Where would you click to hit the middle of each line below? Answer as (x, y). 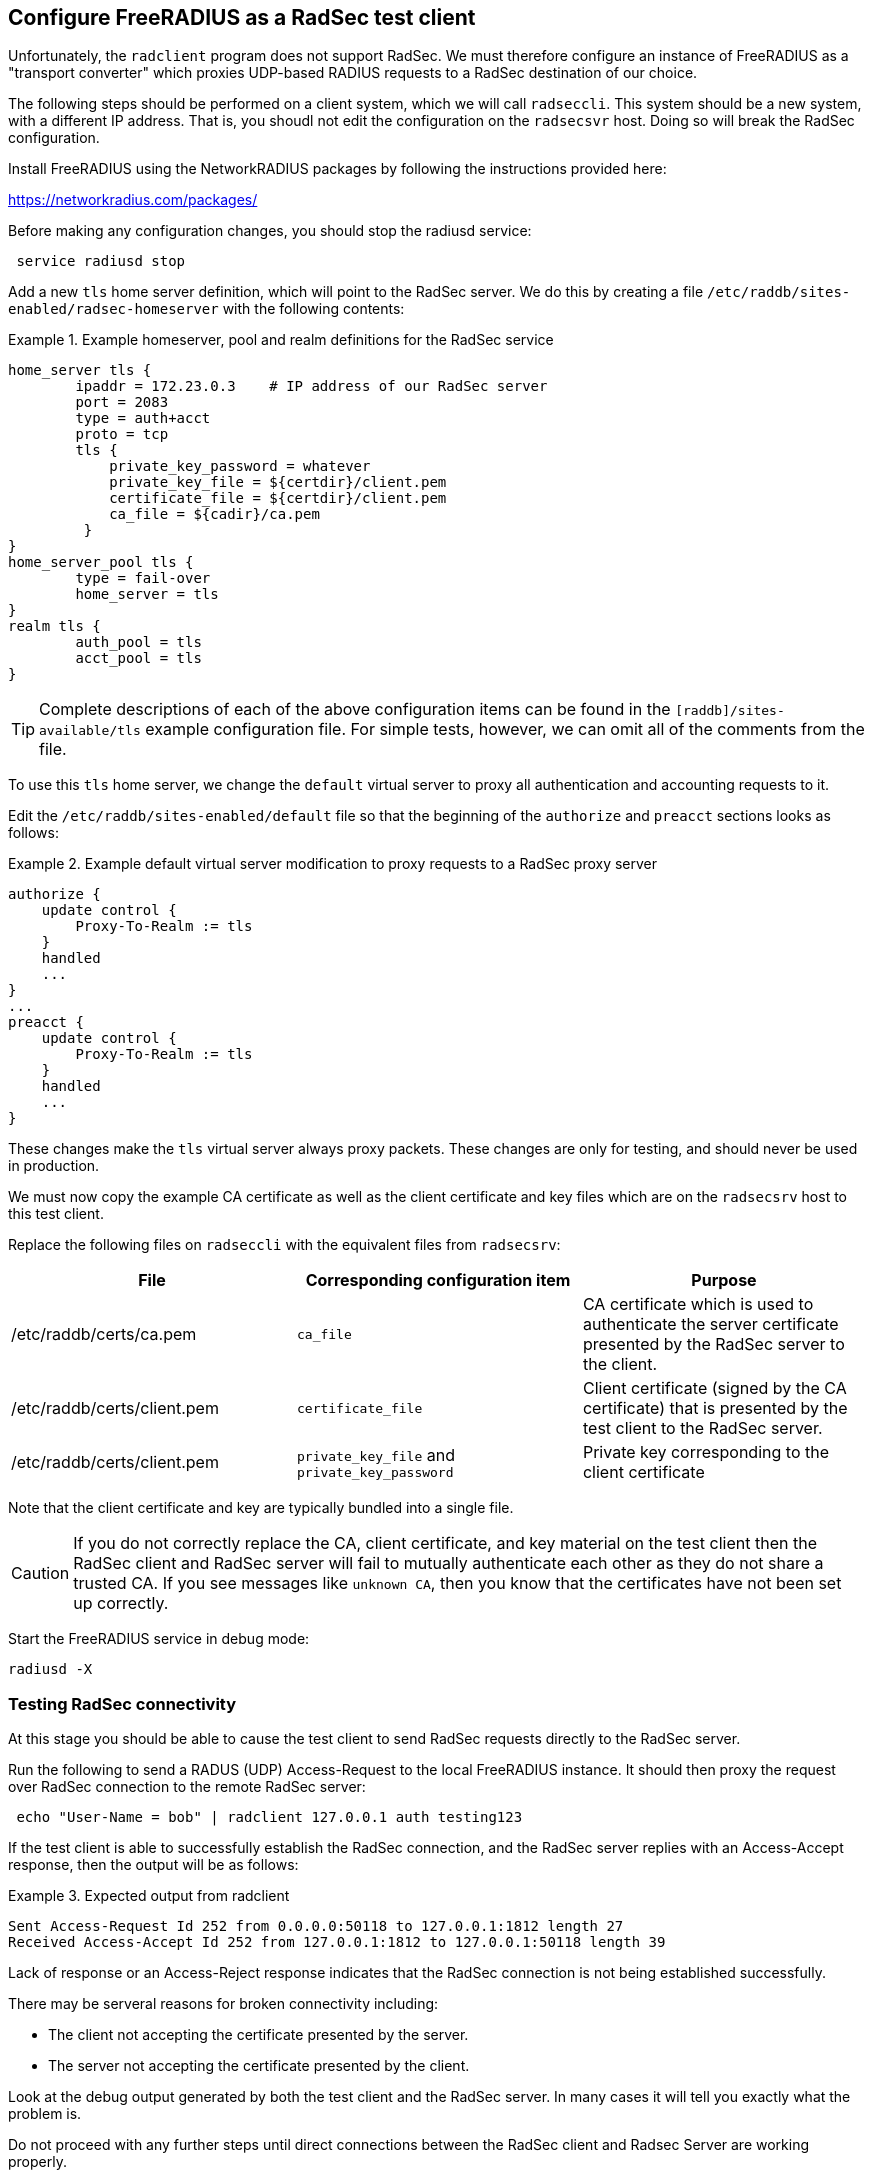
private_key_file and (375, 1454)
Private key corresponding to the (705, 1452)
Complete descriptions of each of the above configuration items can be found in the (355, 709)
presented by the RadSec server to (713, 1344)
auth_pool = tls (138, 642)
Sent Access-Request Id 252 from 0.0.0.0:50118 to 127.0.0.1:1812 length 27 (316, 1926)
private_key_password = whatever (240, 466)
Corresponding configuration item (438, 1280)
